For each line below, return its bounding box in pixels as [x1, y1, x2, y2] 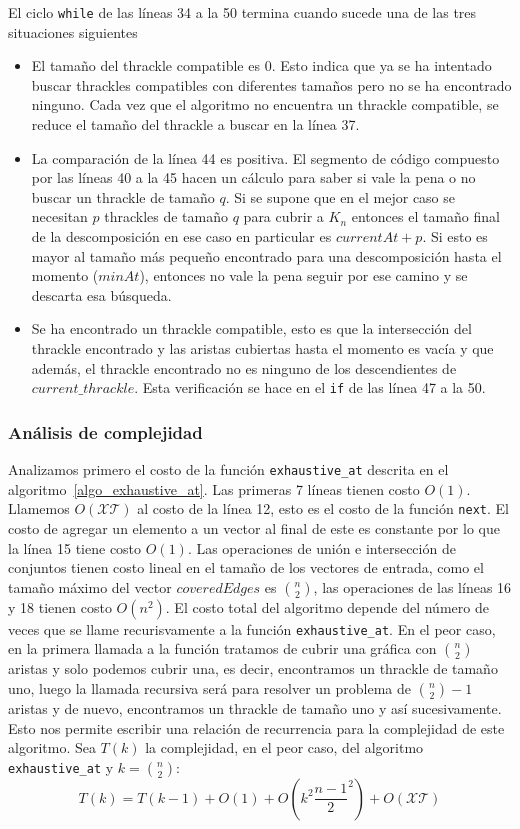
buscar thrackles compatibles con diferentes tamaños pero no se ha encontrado [31, 74, 512, 95]
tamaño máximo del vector [8, 576, 172, 597]
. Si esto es [422, 226, 488, 246]
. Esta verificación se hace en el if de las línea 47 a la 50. [134, 377, 486, 398]
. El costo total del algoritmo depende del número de [165, 596, 489, 617]
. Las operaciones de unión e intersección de [187, 537, 456, 558]
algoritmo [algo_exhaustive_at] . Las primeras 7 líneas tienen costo [8, 478, 420, 499]
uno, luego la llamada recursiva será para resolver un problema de [8, 677, 412, 698]
